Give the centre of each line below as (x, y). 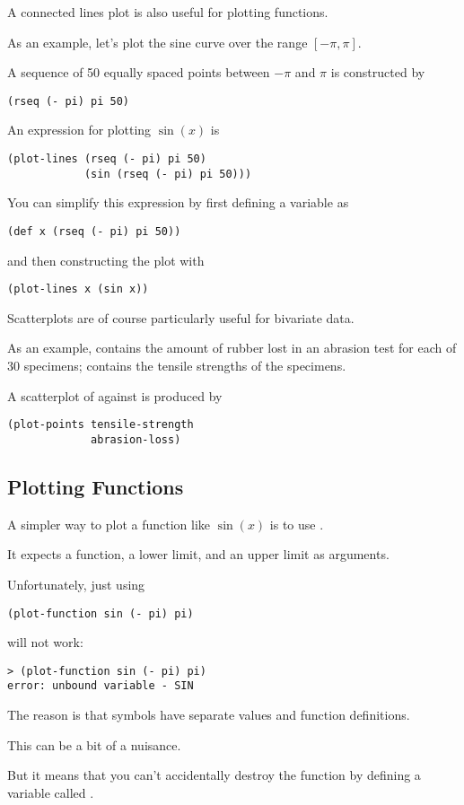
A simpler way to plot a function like (109, 524)
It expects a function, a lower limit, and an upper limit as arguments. (198, 554)
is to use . (297, 524)
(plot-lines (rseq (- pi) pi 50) (107, 159)
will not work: (45, 642)
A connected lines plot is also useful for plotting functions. (168, 12)
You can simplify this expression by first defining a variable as (178, 202)
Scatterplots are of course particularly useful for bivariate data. (181, 317)
